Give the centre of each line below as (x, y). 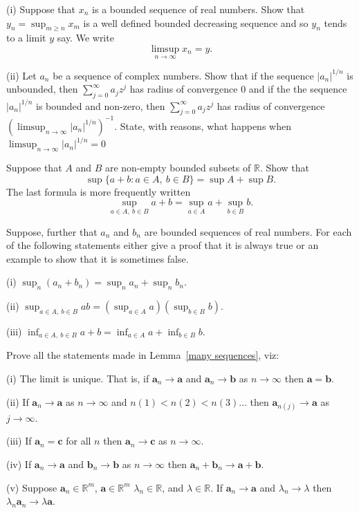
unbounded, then (42, 89)
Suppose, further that (52, 231)
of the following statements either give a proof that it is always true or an (163, 245)
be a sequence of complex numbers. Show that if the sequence (183, 75)
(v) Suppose (32, 487)
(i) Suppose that (41, 9)
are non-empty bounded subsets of (178, 168)
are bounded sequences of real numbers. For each (248, 231)
